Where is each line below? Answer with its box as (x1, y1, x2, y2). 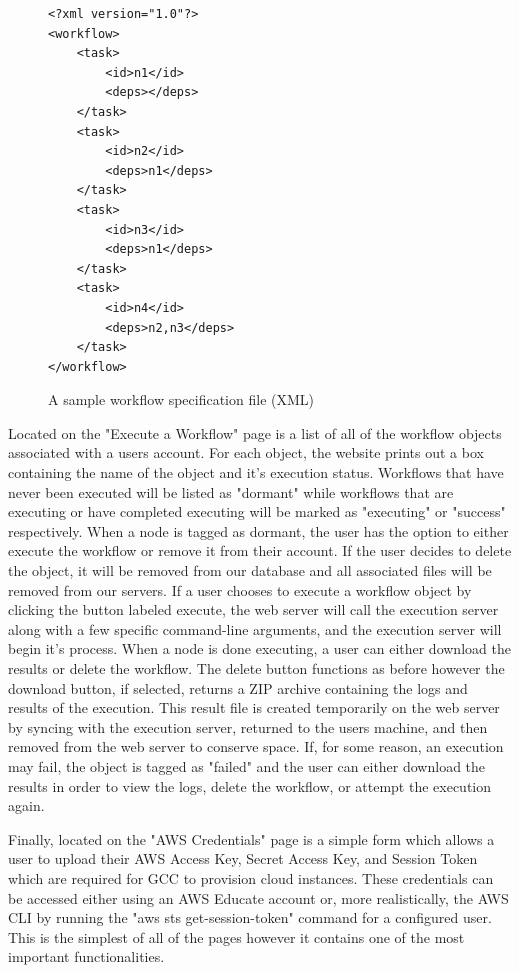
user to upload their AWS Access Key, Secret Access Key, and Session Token (8, 848, 478, 869)
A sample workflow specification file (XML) (48, 389, 314, 410)
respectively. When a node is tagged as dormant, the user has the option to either (8, 520, 509, 541)
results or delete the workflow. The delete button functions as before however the (8, 658, 505, 678)
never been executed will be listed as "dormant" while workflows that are (8, 481, 454, 502)
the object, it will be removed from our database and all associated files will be (8, 560, 492, 581)
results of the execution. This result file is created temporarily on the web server (8, 697, 500, 718)
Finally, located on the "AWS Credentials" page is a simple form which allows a (8, 828, 495, 849)
